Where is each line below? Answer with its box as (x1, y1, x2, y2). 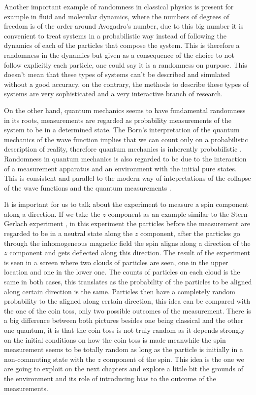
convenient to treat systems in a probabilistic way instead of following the (4, 30, 226, 40)
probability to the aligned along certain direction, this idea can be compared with (4, 296, 250, 306)
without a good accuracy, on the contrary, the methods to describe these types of (4, 79, 249, 89)
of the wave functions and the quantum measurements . (4, 182, 171, 193)
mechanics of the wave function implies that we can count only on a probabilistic (4, 134, 248, 144)
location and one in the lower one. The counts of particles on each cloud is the (4, 267, 240, 277)
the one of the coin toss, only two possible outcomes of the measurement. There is (4, 305, 251, 316)
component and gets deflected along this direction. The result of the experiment (9, 247, 250, 258)
